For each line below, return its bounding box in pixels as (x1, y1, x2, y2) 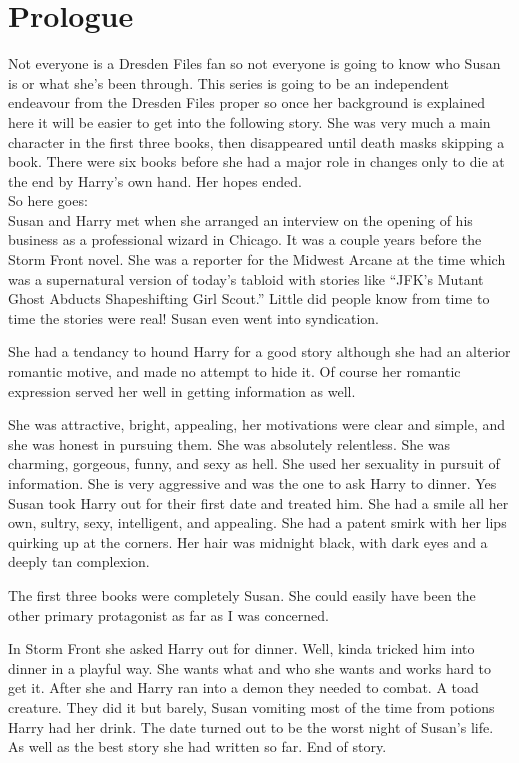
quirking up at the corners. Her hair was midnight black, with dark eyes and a (8, 531, 488, 552)
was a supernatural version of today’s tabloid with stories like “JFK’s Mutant (8, 268, 484, 289)
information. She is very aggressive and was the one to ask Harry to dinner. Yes (8, 473, 497, 493)
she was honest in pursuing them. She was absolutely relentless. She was (8, 433, 451, 454)
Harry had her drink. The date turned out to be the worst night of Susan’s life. (8, 716, 494, 737)
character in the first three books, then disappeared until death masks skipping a (8, 131, 505, 152)
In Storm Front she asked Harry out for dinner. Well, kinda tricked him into (8, 638, 475, 659)
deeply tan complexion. (8, 551, 150, 572)
